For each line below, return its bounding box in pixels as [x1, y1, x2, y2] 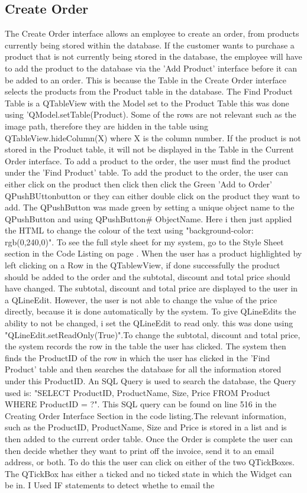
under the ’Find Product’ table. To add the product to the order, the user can [5, 166, 289, 179]
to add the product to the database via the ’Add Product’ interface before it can [5, 61, 297, 74]
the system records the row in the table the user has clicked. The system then [5, 340, 286, 352]
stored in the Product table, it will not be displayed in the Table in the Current [5, 143, 294, 155]
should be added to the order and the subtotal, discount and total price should [5, 270, 290, 283]
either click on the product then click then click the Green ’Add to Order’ [5, 177, 272, 190]
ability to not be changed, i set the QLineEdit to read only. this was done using [5, 317, 293, 329]
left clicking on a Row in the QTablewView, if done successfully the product [5, 259, 280, 271]
